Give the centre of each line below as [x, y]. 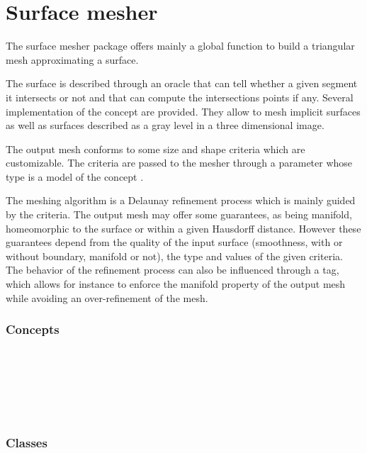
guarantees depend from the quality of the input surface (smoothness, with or [174, 242]
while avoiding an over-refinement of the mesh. [107, 297]
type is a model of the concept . [75, 176]
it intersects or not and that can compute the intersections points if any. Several [180, 97]
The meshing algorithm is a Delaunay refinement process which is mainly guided [181, 200]
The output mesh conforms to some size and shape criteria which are [156, 149]
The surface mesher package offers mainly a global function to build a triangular [180, 46]
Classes [27, 443]
